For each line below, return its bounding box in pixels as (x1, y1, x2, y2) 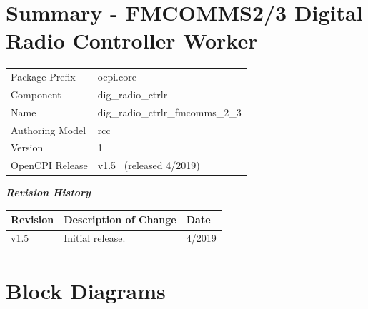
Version (11, 140, 44, 155)
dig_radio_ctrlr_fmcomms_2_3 (97, 104, 242, 119)
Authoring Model (11, 122, 86, 137)
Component (11, 86, 61, 101)
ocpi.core (97, 69, 136, 84)
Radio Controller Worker (6, 26, 258, 55)
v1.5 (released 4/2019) (97, 158, 200, 173)
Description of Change (64, 212, 176, 227)
